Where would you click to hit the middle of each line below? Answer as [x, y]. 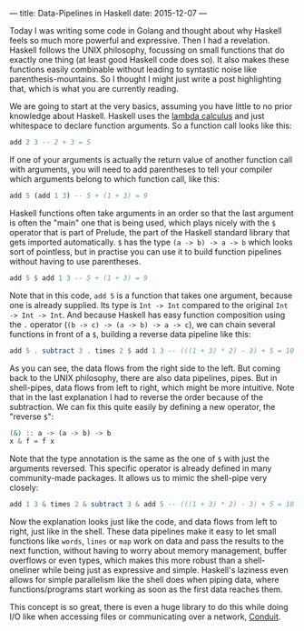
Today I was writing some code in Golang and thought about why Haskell [146, 30]
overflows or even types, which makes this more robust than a [126, 561]
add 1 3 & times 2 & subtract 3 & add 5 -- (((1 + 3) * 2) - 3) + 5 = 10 [152, 505]
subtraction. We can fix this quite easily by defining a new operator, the [142, 406]
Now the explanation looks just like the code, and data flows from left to [143, 522]
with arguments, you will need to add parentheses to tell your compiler [141, 169]
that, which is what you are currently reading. [94, 89]
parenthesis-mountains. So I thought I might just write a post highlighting [146, 79]
